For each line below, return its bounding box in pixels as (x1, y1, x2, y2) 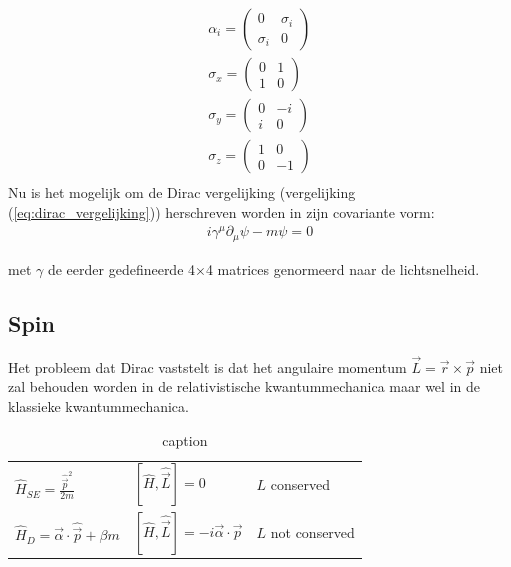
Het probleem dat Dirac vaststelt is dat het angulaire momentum (8, 356, 407, 377)
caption (162, 429, 208, 450)
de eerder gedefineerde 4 (47, 258, 196, 279)
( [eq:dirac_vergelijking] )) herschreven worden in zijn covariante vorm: (8, 201, 435, 222)
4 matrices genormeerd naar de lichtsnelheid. (205, 258, 480, 279)
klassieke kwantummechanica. (8, 396, 189, 417)
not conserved (270, 522, 355, 543)
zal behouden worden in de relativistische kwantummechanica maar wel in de (8, 376, 480, 397)
